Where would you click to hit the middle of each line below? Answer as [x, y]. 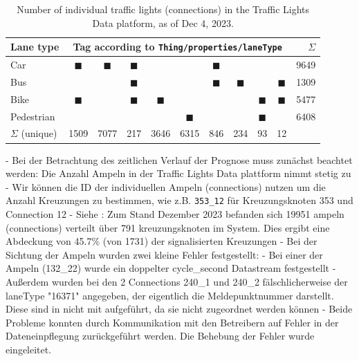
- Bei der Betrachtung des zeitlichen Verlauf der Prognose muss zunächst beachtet [179, 159]
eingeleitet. [29, 349]
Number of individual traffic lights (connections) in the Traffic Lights [163, 9]
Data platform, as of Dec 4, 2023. [163, 22]
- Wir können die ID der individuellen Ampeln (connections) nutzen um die [166, 186]
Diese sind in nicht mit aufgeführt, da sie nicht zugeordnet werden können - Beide [179, 309]
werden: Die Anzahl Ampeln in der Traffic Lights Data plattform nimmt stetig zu [178, 173]
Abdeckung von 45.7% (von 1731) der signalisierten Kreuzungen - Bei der [162, 241]
